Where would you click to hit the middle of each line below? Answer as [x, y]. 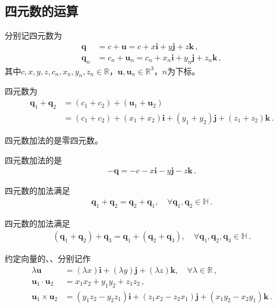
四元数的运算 [41, 11]
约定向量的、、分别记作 [48, 259]
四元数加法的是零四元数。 [54, 140]
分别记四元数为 [33, 35]
